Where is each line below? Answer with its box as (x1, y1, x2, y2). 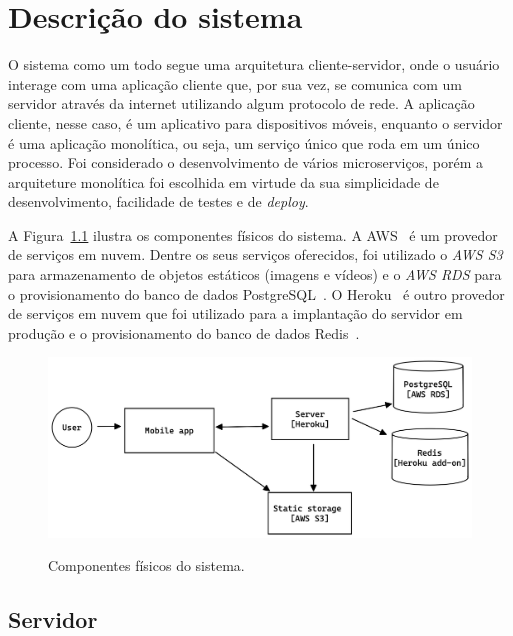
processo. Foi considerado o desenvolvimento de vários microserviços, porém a (8, 152, 483, 173)
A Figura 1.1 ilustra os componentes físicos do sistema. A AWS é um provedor (8, 224, 498, 245)
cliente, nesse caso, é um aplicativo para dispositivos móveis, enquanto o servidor (8, 112, 503, 133)
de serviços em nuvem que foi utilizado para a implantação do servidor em (8, 303, 463, 324)
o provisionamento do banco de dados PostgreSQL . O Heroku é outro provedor (8, 283, 505, 304)
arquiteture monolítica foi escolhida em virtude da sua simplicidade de (8, 171, 439, 192)
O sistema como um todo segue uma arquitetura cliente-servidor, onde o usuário (8, 54, 500, 75)
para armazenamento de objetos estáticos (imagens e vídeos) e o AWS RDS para (8, 264, 502, 285)
